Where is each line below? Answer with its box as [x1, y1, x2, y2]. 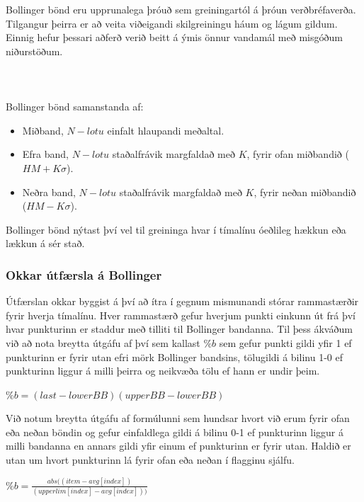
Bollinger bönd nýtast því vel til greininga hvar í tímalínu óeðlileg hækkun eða [6, 222, 346, 236]
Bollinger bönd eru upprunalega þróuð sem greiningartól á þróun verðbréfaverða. [6, 2, 356, 16]
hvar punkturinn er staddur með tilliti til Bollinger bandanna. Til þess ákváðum [6, 321, 353, 336]
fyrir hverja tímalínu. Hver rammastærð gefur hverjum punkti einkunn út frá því [6, 307, 356, 322]
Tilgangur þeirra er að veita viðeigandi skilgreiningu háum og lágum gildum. [6, 16, 338, 30]
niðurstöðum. [6, 43, 63, 58]
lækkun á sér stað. [6, 236, 85, 251]
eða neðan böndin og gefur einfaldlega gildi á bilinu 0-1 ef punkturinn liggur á [6, 424, 343, 439]
